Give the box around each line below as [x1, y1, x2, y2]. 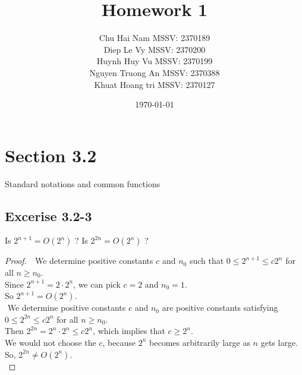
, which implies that [93, 324, 165, 337]
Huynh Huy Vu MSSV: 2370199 [96, 55, 213, 67]
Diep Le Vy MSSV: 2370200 [103, 43, 206, 55]
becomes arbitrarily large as [149, 336, 250, 348]
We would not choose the [5, 336, 96, 348]
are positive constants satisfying [162, 301, 278, 314]
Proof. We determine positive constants [5, 254, 153, 267]
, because [102, 336, 136, 348]
